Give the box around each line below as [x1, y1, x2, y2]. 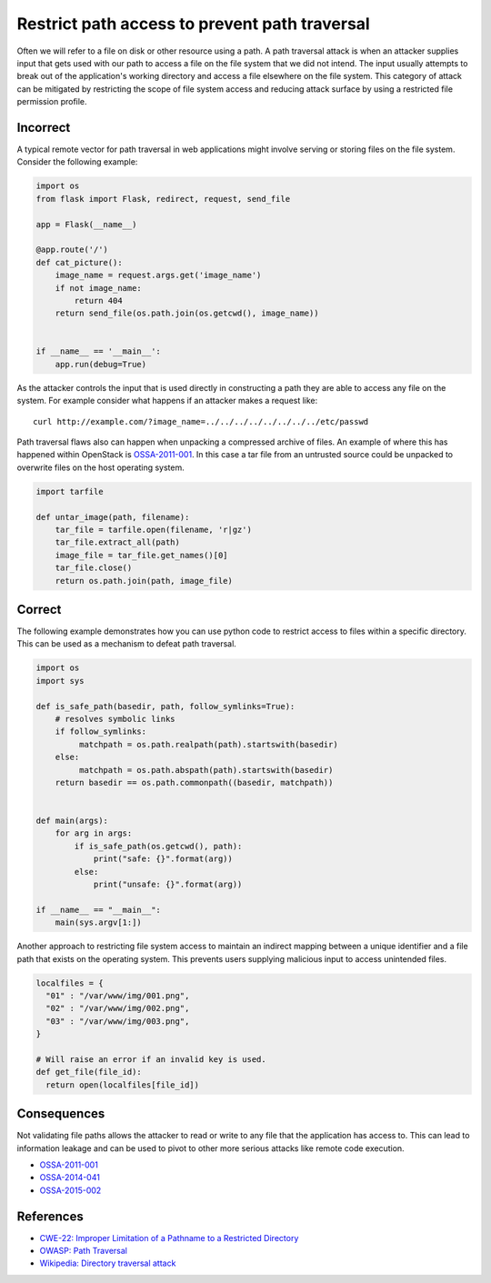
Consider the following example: [16, 156, 138, 167]
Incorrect [16, 119, 71, 135]
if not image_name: [55, 283, 143, 293]
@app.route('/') [35, 245, 109, 255]
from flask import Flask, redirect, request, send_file [35, 194, 291, 204]
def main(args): [35, 816, 109, 827]
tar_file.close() [55, 563, 133, 573]
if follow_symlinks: [55, 727, 147, 737]
